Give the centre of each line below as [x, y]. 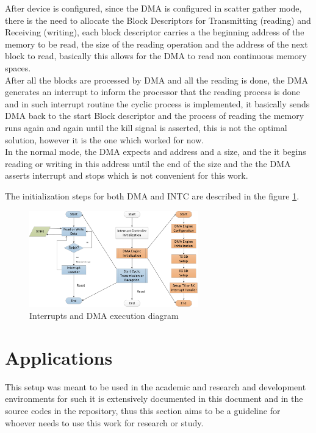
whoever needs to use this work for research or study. [104, 422]
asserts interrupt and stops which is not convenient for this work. [127, 175]
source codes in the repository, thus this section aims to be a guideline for [143, 410]
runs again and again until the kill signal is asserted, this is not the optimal [146, 127]
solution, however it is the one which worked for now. [105, 139]
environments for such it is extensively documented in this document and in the [154, 399]
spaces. [18, 67]
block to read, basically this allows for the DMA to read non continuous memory [156, 56]
